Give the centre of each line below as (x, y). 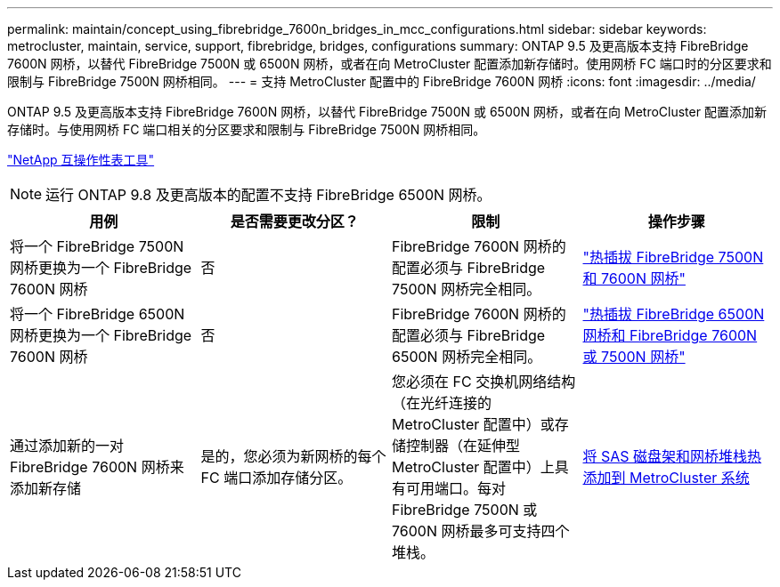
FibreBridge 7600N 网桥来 (97, 467)
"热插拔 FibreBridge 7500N (673, 257)
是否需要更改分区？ (294, 221)
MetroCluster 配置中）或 (473, 424)
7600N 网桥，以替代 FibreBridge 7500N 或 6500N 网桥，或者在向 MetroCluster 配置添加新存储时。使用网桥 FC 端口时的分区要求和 (390, 64)
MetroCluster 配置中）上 (473, 467)
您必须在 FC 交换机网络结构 (484, 382)
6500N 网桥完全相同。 (467, 357)
